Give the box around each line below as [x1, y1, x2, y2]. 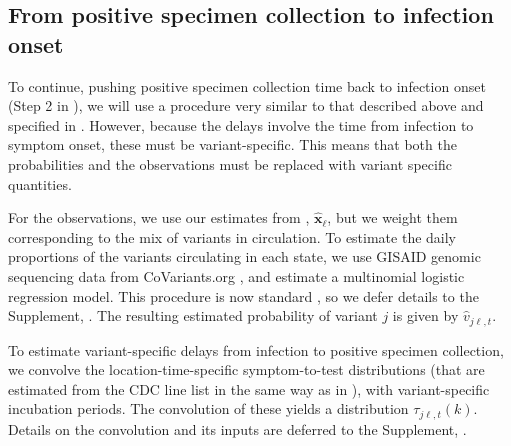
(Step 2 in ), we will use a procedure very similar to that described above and [8, 95, 484, 116]
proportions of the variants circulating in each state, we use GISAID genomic [8, 246, 481, 267]
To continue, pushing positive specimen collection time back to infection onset [8, 75, 486, 96]
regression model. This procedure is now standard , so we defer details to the [8, 285, 479, 306]
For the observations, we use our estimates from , [8, 207, 310, 228]
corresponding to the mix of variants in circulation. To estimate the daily [8, 226, 457, 247]
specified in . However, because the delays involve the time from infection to [8, 114, 474, 135]
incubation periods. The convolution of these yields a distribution [8, 398, 409, 419]
